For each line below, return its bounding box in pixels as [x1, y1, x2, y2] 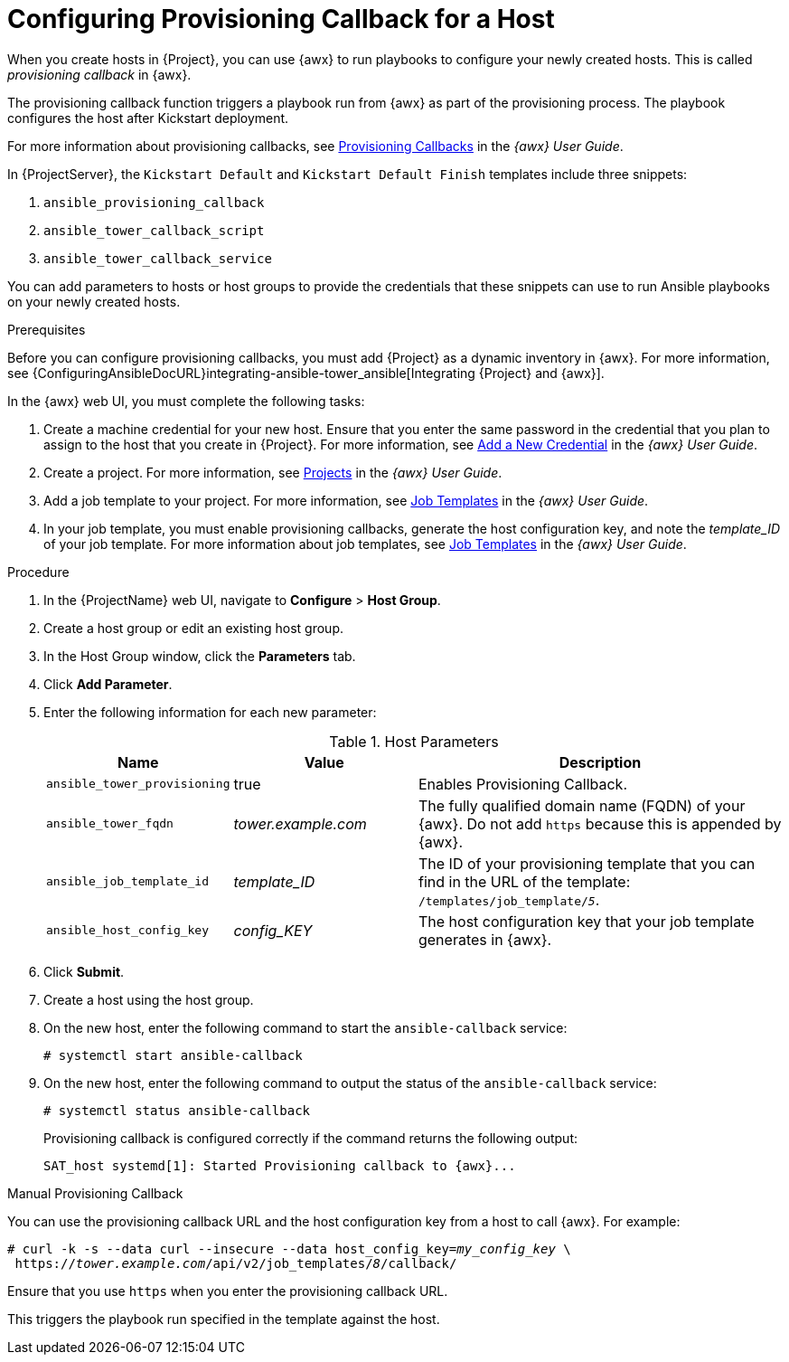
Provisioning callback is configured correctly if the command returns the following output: [43, 1130, 578, 1146]
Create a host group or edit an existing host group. [43, 620, 343, 636]
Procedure [7, 563, 70, 580]
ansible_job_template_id [46, 875, 210, 889]
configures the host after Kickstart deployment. [7, 109, 289, 126]
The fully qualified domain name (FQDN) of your [418, 796, 746, 815]
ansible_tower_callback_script [43, 222, 265, 238]
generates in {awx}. [418, 930, 552, 949]
